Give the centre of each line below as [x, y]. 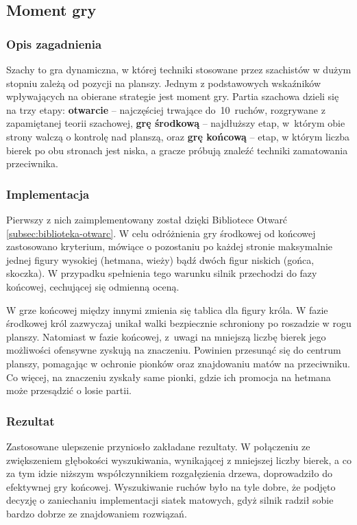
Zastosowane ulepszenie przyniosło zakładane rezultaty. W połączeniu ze [158, 446]
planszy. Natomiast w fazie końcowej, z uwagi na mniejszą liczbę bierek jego [166, 336]
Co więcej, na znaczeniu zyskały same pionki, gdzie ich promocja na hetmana [169, 377]
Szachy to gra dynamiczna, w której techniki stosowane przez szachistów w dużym [179, 69]
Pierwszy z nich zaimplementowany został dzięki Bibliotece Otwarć [147, 219]
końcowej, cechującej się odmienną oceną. [93, 286]
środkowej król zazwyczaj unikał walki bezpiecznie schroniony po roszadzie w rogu [179, 323]
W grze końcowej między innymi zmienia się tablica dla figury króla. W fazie [167, 309]
